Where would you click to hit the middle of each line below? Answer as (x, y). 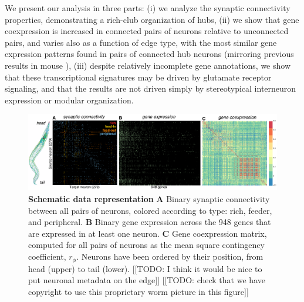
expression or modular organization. (69, 100)
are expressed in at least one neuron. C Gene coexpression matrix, (148, 233)
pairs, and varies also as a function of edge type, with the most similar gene (141, 42)
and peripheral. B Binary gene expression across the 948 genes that (150, 222)
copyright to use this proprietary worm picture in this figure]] (139, 291)
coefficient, (47, 256)
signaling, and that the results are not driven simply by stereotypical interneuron (151, 88)
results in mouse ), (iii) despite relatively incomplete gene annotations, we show (148, 65)
